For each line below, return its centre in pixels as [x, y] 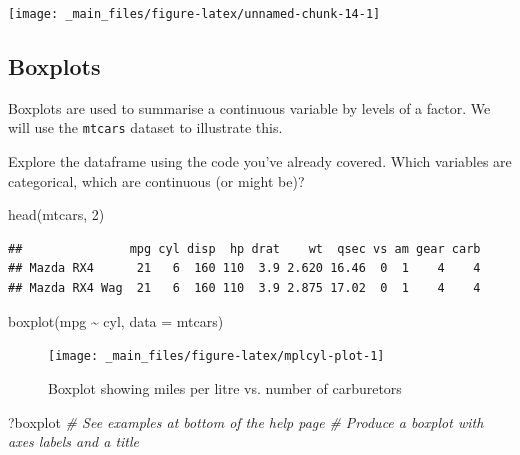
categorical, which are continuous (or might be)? [156, 180]
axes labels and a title [74, 441]
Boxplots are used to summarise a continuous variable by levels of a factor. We [249, 107]
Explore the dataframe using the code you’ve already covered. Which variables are [260, 161]
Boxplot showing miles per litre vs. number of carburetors [225, 387]
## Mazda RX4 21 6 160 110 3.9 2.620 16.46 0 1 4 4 [244, 268]
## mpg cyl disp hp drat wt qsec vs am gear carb [244, 248]
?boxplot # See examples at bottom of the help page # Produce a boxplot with [246, 421]
